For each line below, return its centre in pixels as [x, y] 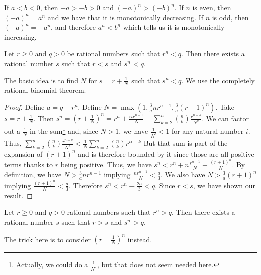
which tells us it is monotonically [174, 27]
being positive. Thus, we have [106, 164]
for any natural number [208, 131]
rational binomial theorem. [45, 90]
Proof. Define [24, 107]
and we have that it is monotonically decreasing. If [125, 17]
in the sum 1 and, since [64, 130]
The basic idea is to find [41, 80]
